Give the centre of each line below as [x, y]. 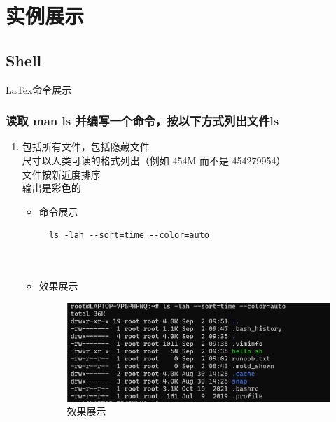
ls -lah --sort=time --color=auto [129, 235]
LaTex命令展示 [39, 89]
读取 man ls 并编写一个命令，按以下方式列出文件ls [142, 121]
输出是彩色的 [51, 188]
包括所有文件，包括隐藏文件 [86, 147]
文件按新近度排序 [61, 174]
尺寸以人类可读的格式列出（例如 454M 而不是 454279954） [154, 160]
